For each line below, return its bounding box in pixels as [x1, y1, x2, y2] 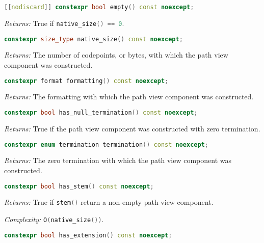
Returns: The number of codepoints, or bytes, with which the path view [4, 49, 228, 60]
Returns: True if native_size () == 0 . [4, 17, 124, 28]
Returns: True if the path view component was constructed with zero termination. [4, 123, 260, 133]
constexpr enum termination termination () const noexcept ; [4, 141, 208, 148]
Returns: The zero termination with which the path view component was [4, 155, 231, 166]
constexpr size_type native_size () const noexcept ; [4, 35, 183, 43]
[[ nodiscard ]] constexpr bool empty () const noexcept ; [4, 4, 194, 11]
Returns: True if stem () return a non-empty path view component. [4, 197, 214, 207]
